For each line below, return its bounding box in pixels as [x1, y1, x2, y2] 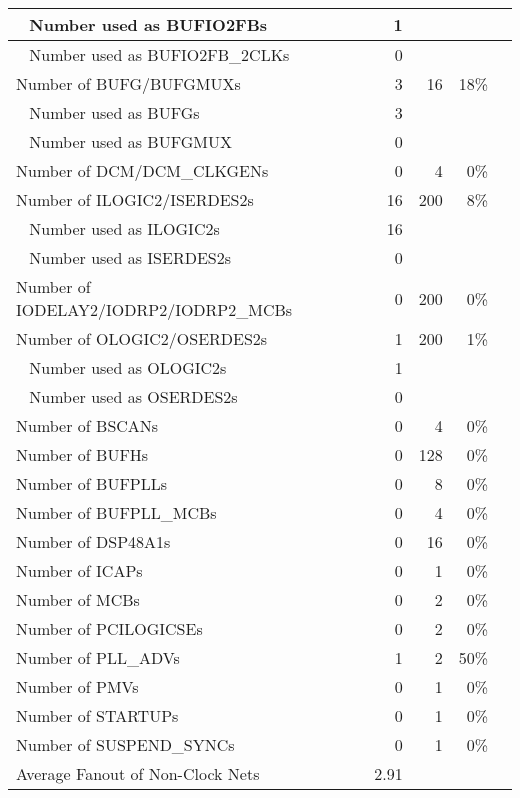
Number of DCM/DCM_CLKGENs [16, 159, 269, 182]
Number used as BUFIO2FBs [29, 13, 268, 36]
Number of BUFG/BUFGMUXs [16, 72, 241, 95]
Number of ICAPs [16, 559, 143, 582]
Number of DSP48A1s [16, 530, 171, 553]
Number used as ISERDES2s [29, 246, 231, 269]
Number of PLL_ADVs [16, 646, 180, 669]
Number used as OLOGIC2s [29, 356, 227, 379]
